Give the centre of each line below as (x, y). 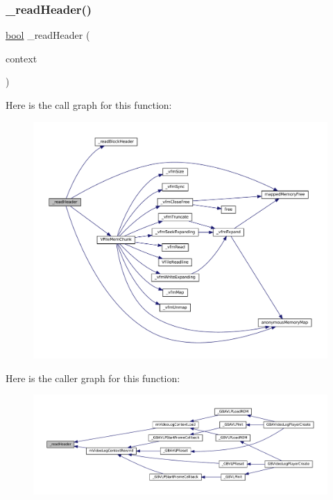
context (22, 58)
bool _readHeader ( (48, 35)
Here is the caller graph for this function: (93, 378)
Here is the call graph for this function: (89, 105)
